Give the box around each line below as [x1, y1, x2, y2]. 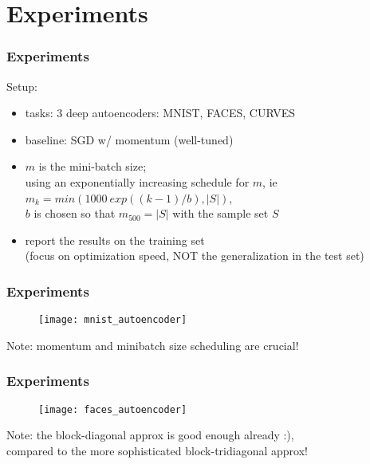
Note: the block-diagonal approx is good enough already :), [6, 427, 294, 443]
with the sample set [172, 205, 269, 222]
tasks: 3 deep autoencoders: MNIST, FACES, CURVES [25, 104, 296, 121]
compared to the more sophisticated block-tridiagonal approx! [6, 442, 308, 458]
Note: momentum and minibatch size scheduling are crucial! [6, 336, 299, 353]
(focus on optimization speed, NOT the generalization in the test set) [25, 247, 364, 264]
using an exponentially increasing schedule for [25, 173, 250, 190]
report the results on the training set [25, 231, 205, 248]
